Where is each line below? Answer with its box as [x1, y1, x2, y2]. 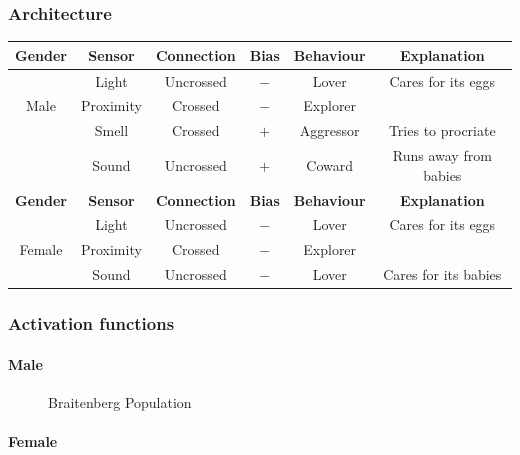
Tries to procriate [388, 120, 496, 141]
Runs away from [392, 145, 492, 166]
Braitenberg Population [48, 391, 192, 412]
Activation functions [8, 311, 175, 336]
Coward [306, 154, 354, 175]
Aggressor [299, 120, 360, 141]
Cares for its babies [383, 264, 502, 285]
